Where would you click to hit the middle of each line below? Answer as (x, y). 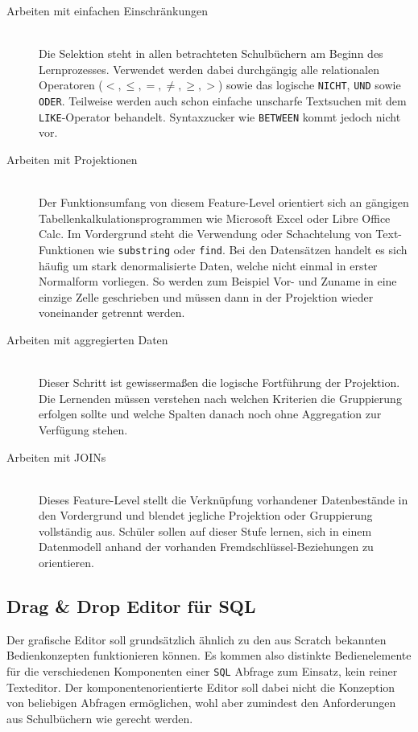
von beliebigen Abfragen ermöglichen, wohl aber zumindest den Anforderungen (201, 703)
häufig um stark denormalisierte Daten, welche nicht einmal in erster (208, 265)
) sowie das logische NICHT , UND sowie (309, 85)
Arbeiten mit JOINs (56, 456)
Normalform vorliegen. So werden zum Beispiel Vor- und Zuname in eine (218, 281)
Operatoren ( (71, 85)
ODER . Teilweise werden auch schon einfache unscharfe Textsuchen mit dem (223, 101)
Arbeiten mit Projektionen (72, 159)
